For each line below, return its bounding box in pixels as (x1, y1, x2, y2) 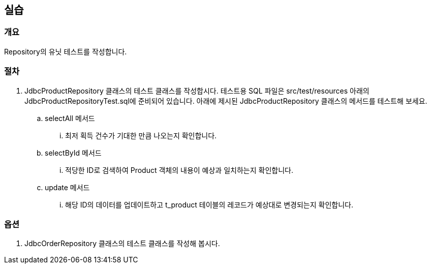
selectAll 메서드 (45, 113, 95, 123)
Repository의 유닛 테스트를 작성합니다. (4, 47, 127, 56)
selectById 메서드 (45, 148, 102, 157)
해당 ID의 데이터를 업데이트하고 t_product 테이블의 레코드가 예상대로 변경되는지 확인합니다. (65, 200, 354, 209)
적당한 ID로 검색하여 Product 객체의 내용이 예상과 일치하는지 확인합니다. (65, 165, 293, 174)
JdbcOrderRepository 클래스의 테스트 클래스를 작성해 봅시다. (24, 239, 220, 248)
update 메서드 (45, 183, 90, 192)
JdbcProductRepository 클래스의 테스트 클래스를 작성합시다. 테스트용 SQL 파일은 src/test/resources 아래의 (24, 86, 370, 95)
